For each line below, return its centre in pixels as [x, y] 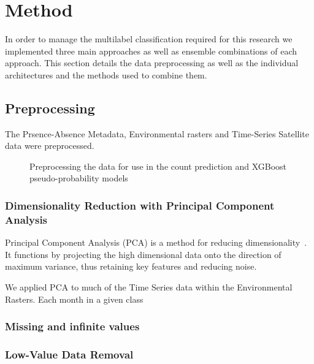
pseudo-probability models [79, 178]
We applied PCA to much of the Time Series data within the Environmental [149, 287]
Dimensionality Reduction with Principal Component [140, 205]
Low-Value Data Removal [69, 354]
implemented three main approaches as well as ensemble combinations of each [151, 51]
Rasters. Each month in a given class [74, 299]
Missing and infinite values [72, 326]
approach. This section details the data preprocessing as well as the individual [152, 63]
